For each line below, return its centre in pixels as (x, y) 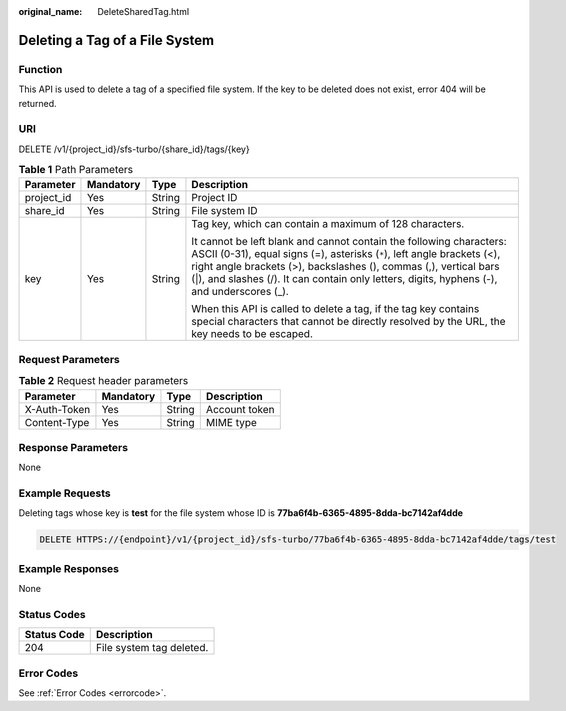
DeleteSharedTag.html (143, 11)
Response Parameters (73, 447)
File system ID (225, 211)
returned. (37, 103)
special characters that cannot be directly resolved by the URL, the (348, 322)
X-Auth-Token (57, 409)
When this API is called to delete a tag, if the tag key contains (335, 309)
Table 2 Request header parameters (103, 381)
